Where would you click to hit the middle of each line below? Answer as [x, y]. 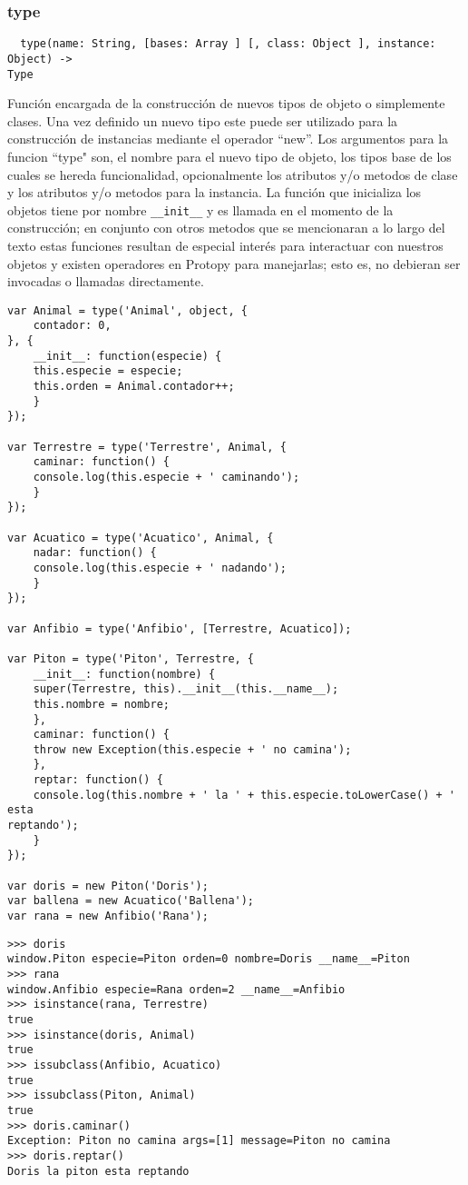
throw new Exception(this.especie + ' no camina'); [192, 749]
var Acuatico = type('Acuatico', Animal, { [141, 538]
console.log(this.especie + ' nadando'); [160, 568]
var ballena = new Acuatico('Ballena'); [131, 901]
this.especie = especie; [108, 371]
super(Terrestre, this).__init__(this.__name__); [186, 689]
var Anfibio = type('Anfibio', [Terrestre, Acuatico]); [180, 628]
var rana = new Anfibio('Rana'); [108, 916]
